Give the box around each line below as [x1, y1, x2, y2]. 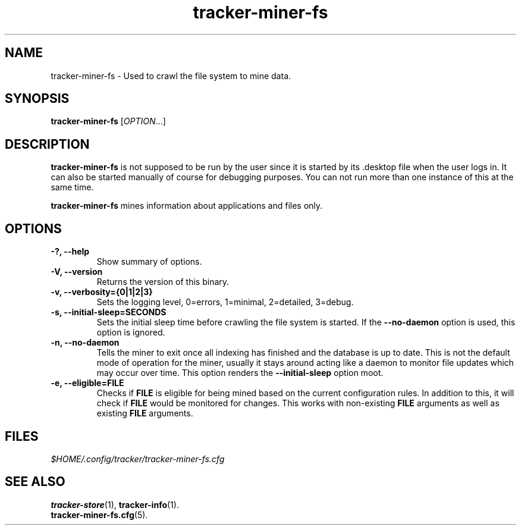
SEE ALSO [5, 474, 65, 490]
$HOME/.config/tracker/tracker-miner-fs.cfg [51, 453, 225, 464]
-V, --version [51, 266, 103, 277]
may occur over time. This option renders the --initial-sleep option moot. [96, 368, 384, 378]
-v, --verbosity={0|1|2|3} [51, 287, 153, 297]
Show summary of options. [96, 256, 202, 267]
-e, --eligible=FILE [51, 378, 124, 388]
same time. [51, 182, 94, 193]
